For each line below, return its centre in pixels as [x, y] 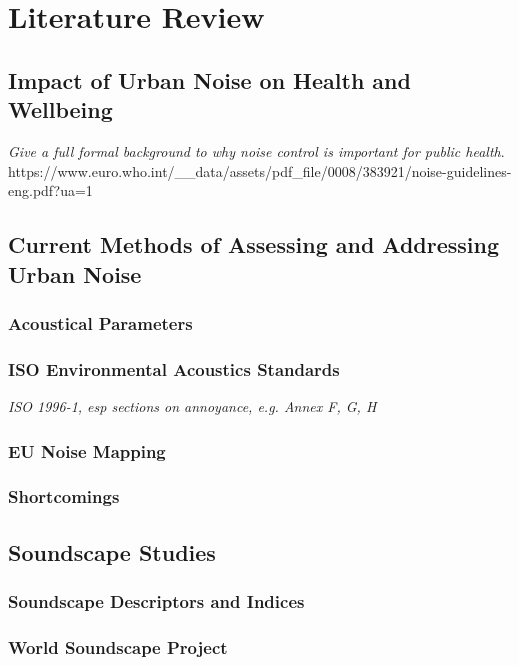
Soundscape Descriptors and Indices [156, 600]
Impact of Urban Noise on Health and [209, 79]
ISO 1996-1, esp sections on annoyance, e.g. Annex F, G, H [192, 405]
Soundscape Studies [112, 551]
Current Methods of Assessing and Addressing [254, 244]
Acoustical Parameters [100, 322]
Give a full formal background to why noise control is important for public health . [256, 150]
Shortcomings [64, 496]
